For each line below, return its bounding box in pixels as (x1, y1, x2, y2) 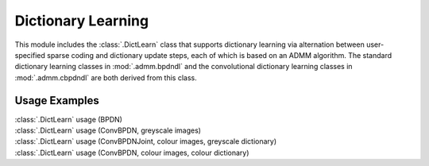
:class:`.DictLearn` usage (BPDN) (14, 114, 123, 124)
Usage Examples (14, 94, 99, 107)
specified (14, 50, 45, 60)
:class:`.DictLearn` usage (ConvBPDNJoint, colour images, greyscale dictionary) (14, 137, 277, 146)
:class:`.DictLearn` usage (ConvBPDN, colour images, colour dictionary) (14, 148, 249, 157)
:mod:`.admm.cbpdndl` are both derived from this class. (14, 72, 198, 83)
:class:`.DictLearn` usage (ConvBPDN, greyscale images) (14, 125, 202, 135)
